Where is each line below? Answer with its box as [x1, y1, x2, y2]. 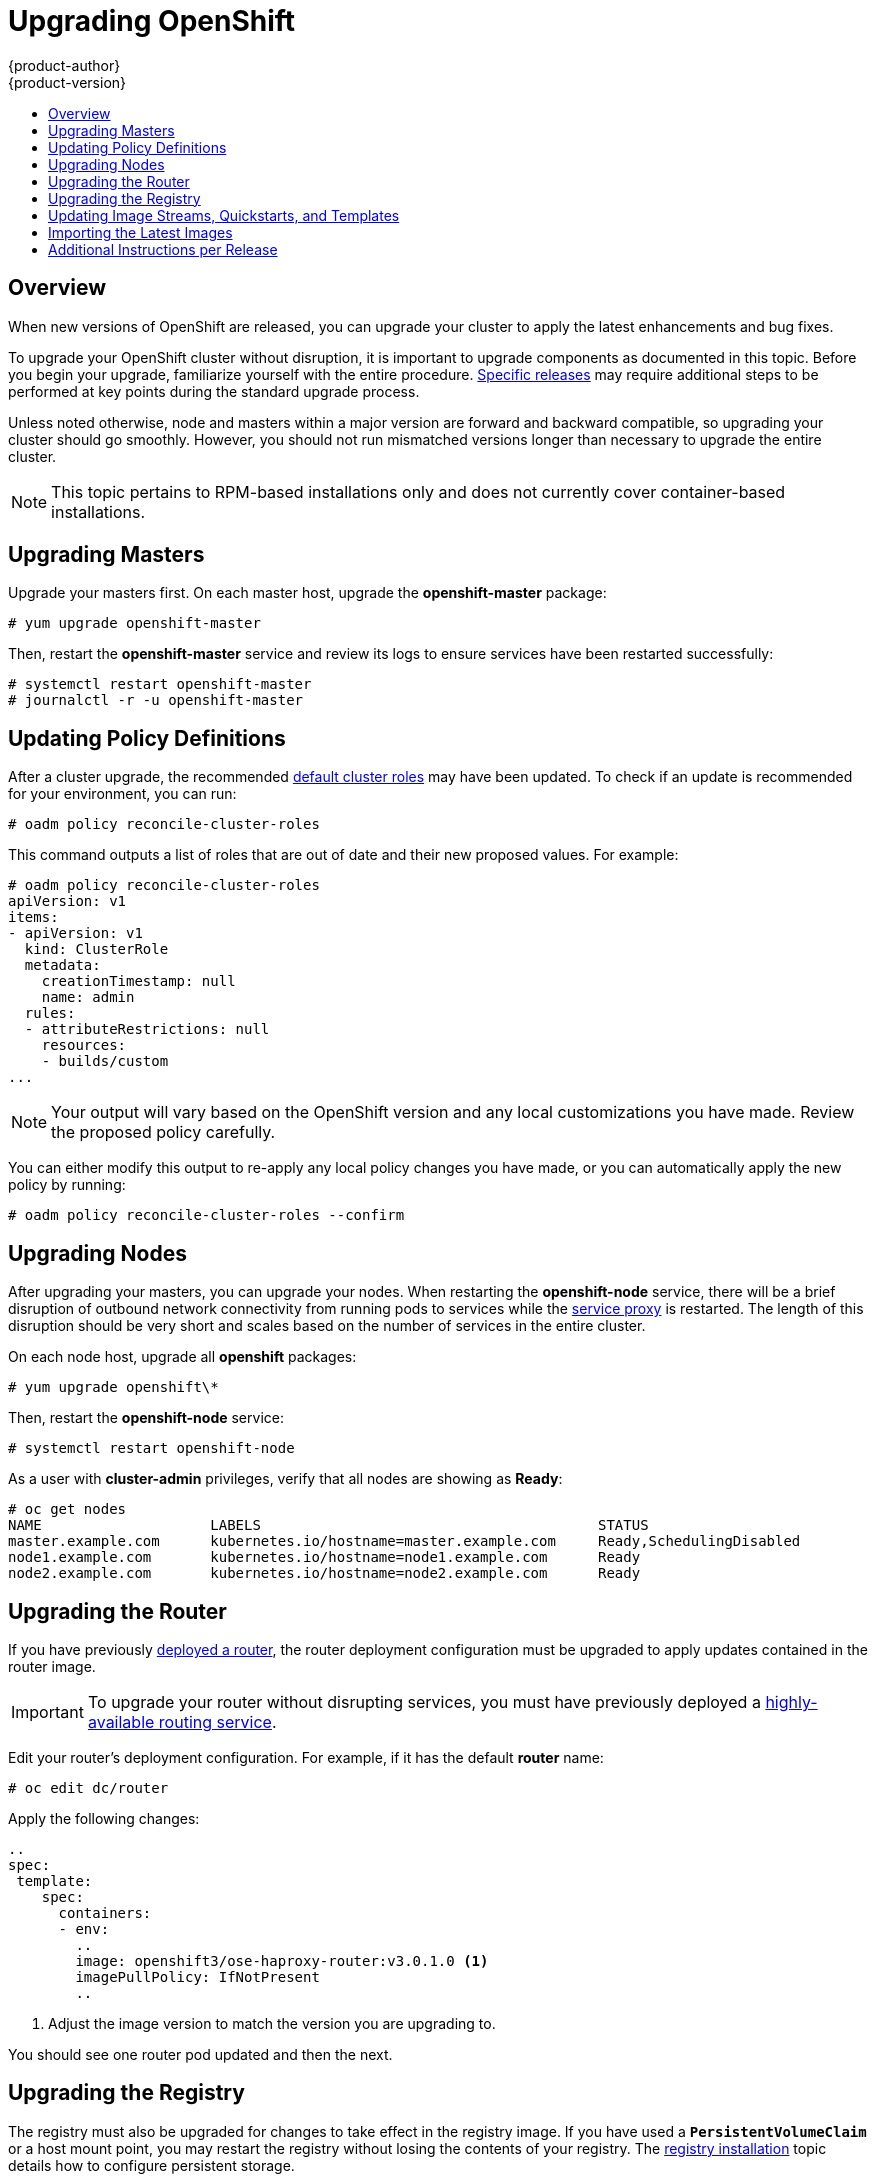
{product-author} [8, 56, 121, 74]
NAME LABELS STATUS [8, 1517, 649, 1534]
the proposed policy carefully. [51, 1122, 276, 1143]
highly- [765, 1691, 818, 1712]
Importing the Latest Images [48, 223, 233, 241]
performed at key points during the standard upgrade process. [8, 382, 420, 400]
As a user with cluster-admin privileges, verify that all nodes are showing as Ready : [8, 1470, 563, 1488]
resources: [41, 1037, 127, 1054]
